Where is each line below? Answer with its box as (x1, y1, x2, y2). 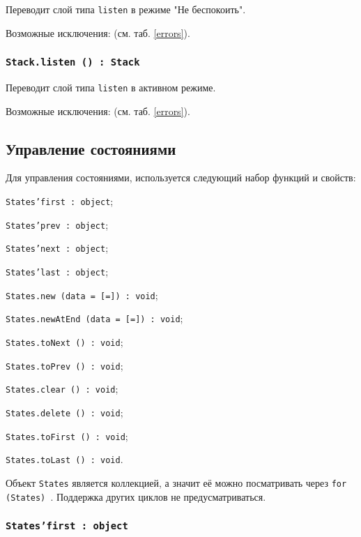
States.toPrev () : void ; (6, 358, 123, 372)
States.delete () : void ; (6, 404, 123, 419)
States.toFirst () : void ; (6, 428, 128, 443)
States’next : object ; (6, 241, 109, 255)
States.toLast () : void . (6, 452, 123, 467)
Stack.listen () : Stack (6, 56, 140, 68)
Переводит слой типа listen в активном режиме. (6, 80, 216, 95)
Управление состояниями (6, 137, 176, 159)
